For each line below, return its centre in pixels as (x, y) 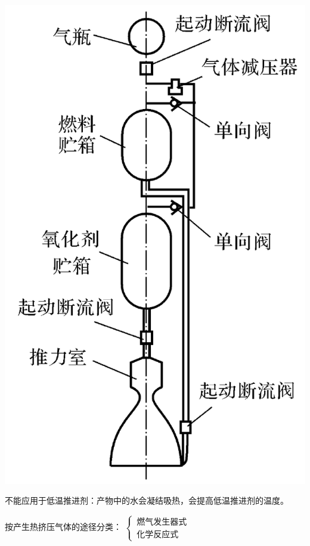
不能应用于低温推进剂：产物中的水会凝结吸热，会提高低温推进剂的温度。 (147, 500)
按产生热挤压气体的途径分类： (63, 527)
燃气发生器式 (162, 522)
